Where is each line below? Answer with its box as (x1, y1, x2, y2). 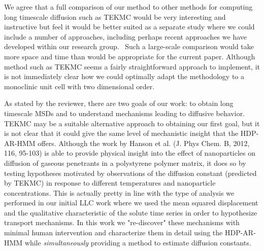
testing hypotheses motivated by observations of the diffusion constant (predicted (4, 167, 257, 178)
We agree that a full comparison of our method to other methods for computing (4, 2, 253, 12)
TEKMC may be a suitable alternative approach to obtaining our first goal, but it (4, 118, 260, 128)
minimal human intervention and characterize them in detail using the (4, 227, 223, 238)
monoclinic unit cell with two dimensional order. (4, 81, 155, 91)
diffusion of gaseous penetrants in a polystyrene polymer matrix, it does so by (4, 157, 246, 168)
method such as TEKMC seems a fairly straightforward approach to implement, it (4, 61, 260, 71)
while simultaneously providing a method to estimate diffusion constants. (24, 237, 251, 247)
